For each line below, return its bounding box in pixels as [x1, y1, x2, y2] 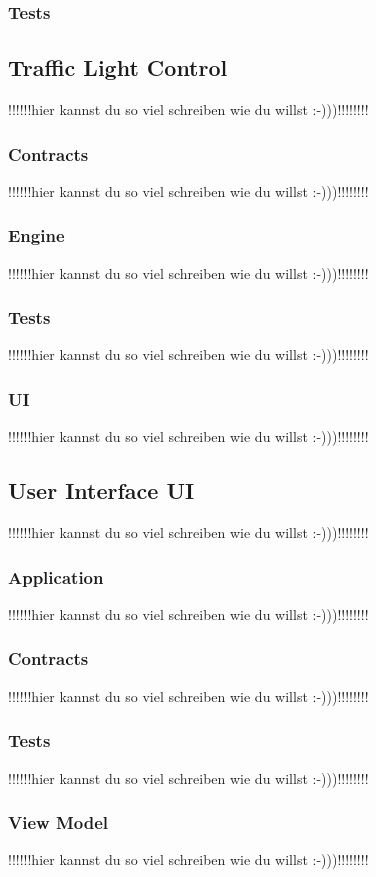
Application [8, 564, 104, 589]
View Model [8, 810, 109, 835]
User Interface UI [8, 475, 195, 506]
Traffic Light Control [8, 52, 228, 83]
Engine [8, 223, 65, 248]
